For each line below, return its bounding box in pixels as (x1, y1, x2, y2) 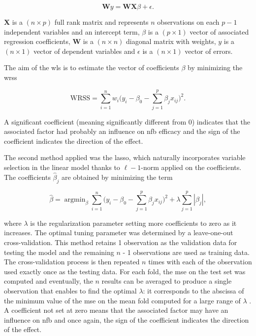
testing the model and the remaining (4, 247, 114, 257)
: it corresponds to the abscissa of (143, 285, 244, 295)
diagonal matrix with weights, (126, 36, 216, 46)
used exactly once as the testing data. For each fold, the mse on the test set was (4, 266, 246, 276)
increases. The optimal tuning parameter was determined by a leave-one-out (4, 227, 233, 238)
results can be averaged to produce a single (101, 276, 232, 286)
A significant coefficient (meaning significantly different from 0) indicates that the (4, 116, 251, 126)
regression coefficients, (4, 36, 70, 46)
